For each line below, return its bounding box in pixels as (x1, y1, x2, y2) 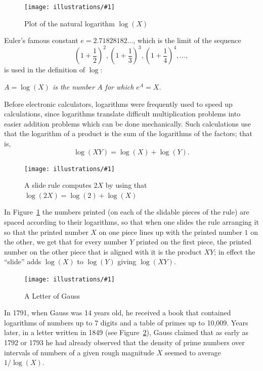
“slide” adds (4, 256, 41, 267)
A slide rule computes (24, 180, 92, 190)
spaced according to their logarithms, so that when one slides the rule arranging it (4, 216, 259, 227)
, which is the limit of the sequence (133, 35, 241, 46)
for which (105, 81, 134, 92)
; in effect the (214, 246, 255, 257)
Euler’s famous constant (4, 35, 78, 46)
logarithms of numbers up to (4, 317, 93, 327)
